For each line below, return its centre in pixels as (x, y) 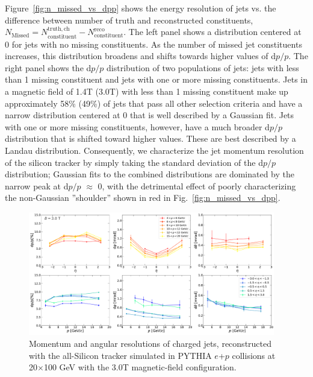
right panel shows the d (48, 67)
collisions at (254, 355)
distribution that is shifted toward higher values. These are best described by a (150, 138)
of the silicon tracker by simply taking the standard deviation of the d (134, 162)
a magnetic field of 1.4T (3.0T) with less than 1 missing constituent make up (147, 91)
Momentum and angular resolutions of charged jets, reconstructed (150, 344)
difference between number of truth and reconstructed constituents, (129, 20)
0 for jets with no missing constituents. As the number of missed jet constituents (153, 44)
